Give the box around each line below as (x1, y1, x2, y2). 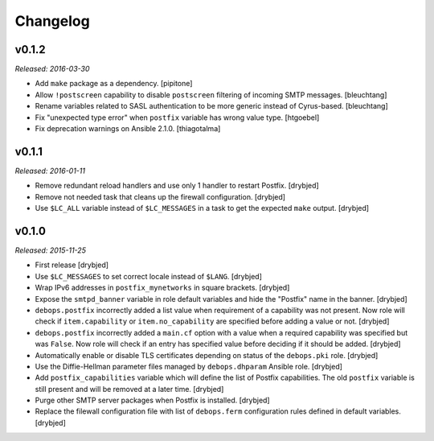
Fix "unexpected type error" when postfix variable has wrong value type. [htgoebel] (35, 113, 320, 122)
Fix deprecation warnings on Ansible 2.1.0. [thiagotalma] (35, 124, 221, 134)
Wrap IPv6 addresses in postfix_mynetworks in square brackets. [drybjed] (35, 282, 290, 293)
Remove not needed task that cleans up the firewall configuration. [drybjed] (35, 192, 285, 201)
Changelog (14, 12, 90, 30)
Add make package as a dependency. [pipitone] (35, 79, 193, 89)
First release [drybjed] (35, 260, 108, 270)
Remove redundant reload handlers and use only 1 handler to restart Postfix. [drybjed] (35, 181, 319, 191)
